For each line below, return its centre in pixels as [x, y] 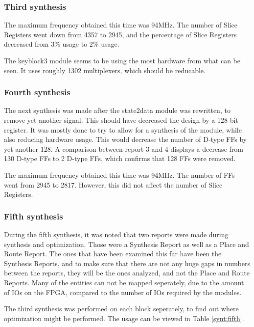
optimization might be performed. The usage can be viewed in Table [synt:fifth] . [124, 318]
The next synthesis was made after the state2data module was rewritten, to [117, 110]
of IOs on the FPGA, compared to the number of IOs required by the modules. [123, 292]
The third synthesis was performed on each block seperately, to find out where [121, 309]
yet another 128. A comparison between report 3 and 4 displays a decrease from [124, 149]
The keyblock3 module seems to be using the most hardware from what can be [122, 60]
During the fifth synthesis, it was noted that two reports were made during [116, 234]
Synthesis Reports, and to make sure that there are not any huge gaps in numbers [127, 263]
